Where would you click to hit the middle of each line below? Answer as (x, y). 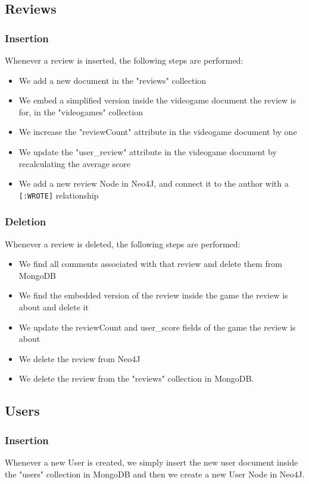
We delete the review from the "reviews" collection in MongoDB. (136, 378)
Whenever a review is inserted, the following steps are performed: (124, 60)
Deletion (26, 221)
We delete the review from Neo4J (79, 358)
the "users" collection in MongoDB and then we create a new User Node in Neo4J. (155, 474)
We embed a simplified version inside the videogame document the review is (157, 100)
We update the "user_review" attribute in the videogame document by (148, 151)
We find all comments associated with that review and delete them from (150, 264)
